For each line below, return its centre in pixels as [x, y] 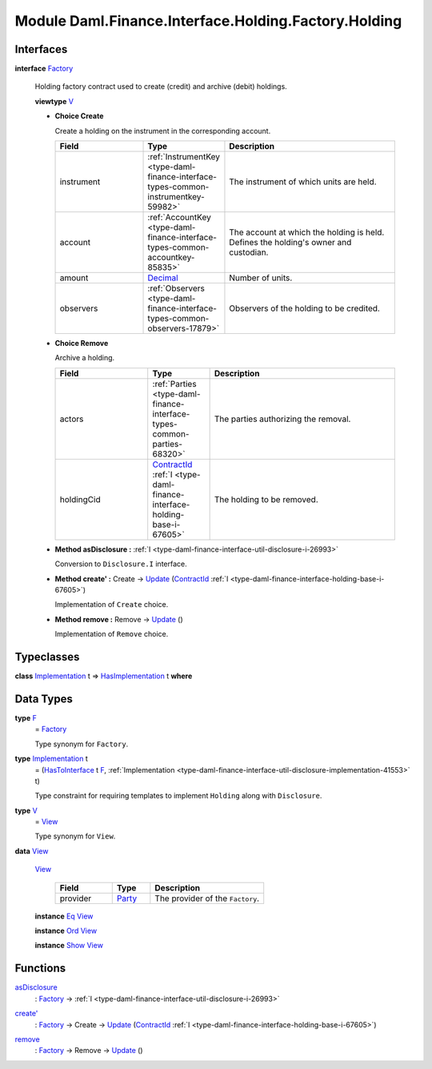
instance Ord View [66, 931]
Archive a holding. [85, 358]
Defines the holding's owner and [290, 243]
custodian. [249, 252]
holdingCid [80, 499]
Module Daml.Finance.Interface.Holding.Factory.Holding [208, 21]
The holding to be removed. [266, 499]
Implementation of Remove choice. [112, 634]
